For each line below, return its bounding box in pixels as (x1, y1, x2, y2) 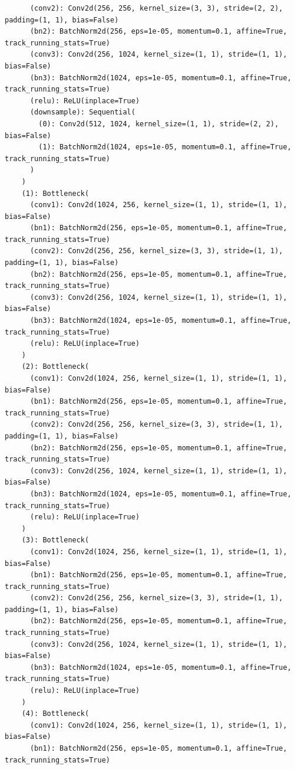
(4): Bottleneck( (21, 709, 90, 718)
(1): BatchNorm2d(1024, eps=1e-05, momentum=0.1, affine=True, (38, 143, 291, 152)
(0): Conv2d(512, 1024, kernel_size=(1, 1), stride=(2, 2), (38, 119, 279, 128)
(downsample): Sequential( (29, 108, 135, 117)
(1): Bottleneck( (21, 189, 90, 198)
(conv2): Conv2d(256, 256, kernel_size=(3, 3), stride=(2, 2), (29, 4, 283, 12)
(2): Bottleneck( (21, 362, 90, 371)
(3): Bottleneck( (21, 536, 90, 545)
